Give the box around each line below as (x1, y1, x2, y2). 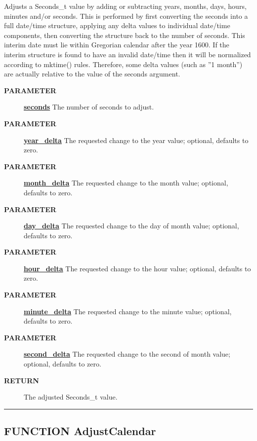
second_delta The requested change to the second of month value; (24, 349, 230, 359)
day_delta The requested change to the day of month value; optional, (24, 220, 239, 231)
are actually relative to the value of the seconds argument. (4, 69, 180, 79)
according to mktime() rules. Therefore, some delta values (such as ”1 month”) (4, 59, 243, 69)
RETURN (4, 375, 39, 385)
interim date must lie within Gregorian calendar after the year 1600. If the (4, 39, 229, 50)
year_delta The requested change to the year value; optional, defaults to (24, 135, 249, 145)
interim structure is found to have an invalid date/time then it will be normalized (4, 49, 251, 59)
